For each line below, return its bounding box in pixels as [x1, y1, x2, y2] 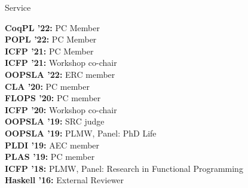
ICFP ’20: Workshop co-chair [5, 103, 117, 116]
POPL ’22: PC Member [5, 33, 97, 46]
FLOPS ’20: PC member [5, 92, 101, 104]
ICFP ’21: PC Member [5, 44, 94, 57]
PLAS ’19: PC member [5, 150, 95, 163]
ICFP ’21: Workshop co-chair [5, 56, 117, 69]
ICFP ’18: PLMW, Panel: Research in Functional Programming [5, 162, 243, 174]
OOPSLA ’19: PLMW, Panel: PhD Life [5, 126, 157, 139]
